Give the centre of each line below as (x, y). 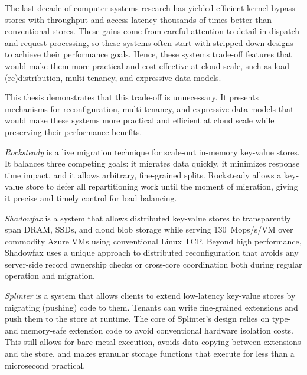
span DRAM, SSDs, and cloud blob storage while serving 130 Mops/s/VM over (149, 229)
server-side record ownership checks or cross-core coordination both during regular (153, 264)
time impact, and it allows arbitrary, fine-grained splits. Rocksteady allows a (143, 175)
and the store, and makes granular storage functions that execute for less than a (150, 353)
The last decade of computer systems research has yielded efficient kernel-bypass (150, 8)
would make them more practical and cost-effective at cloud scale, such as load (147, 65)
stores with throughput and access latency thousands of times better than (138, 19)
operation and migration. (50, 275)
